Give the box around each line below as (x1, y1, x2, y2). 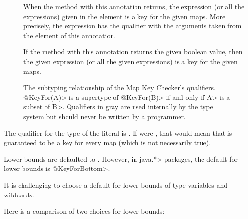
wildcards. (4, 189, 34, 199)
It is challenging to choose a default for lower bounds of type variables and (4, 179, 227, 190)
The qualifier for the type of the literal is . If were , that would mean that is (4, 127, 232, 138)
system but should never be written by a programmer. (23, 111, 186, 121)
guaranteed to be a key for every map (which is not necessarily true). (4, 137, 211, 147)
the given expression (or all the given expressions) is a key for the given (23, 56, 238, 66)
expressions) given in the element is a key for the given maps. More (23, 11, 225, 21)
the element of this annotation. (23, 30, 116, 40)
